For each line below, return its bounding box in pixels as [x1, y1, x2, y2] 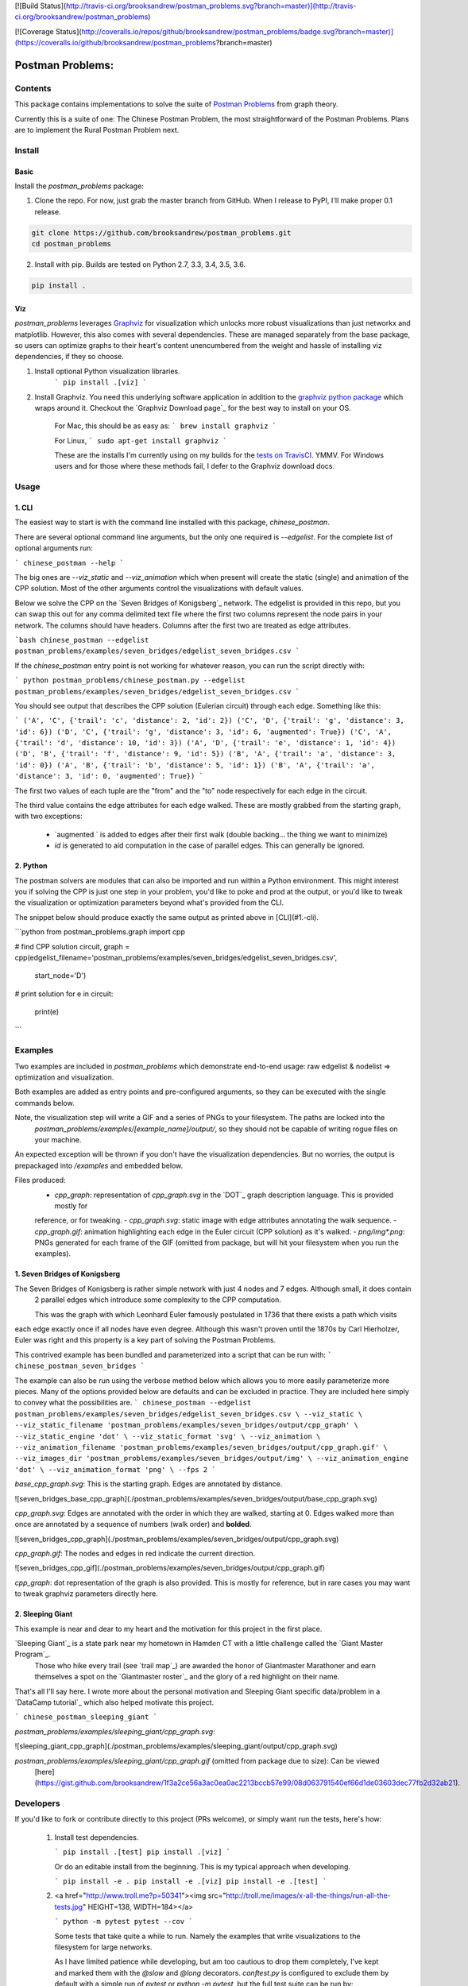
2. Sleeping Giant [14, 1609, 73, 1619]
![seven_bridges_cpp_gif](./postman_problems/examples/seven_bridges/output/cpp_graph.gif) [14, 1563, 326, 1573]
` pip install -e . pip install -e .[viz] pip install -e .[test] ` [54, 1877, 327, 1886]
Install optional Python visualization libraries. [34, 366, 180, 376]
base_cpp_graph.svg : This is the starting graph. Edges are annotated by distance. [14, 1479, 283, 1489]
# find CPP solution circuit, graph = [14, 941, 130, 951]
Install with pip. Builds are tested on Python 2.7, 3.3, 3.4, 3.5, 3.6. [34, 260, 246, 269]
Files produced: [14, 1176, 67, 1185]
